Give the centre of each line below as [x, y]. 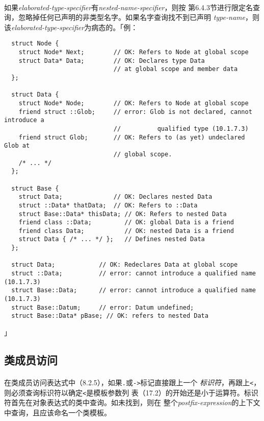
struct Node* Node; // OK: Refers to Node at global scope [134, 103]
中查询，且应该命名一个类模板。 [58, 412]
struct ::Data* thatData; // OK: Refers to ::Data [108, 205]
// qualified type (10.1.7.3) [181, 128]
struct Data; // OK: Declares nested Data [115, 197]
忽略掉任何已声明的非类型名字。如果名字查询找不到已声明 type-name [131, 17]
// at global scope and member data [176, 69]
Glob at [17, 146]
